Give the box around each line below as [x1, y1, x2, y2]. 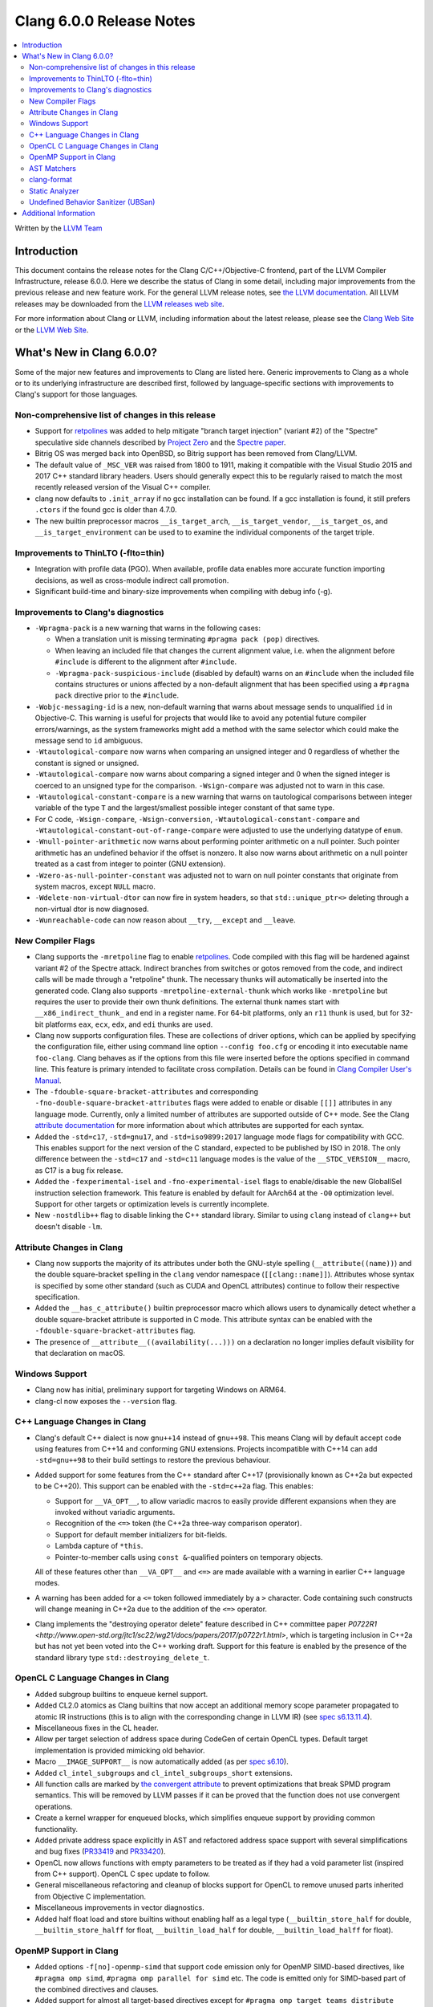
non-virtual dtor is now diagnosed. [34, 904, 149, 914]
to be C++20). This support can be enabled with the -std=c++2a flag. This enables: [34, 1481, 314, 1491]
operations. [34, 1801, 73, 1811]
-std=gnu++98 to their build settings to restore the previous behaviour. [34, 1455, 272, 1465]
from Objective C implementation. [34, 1891, 147, 1901]
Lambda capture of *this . [55, 1541, 144, 1551]
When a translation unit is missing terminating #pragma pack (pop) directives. [55, 634, 320, 644]
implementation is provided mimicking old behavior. [34, 1745, 205, 1755]
